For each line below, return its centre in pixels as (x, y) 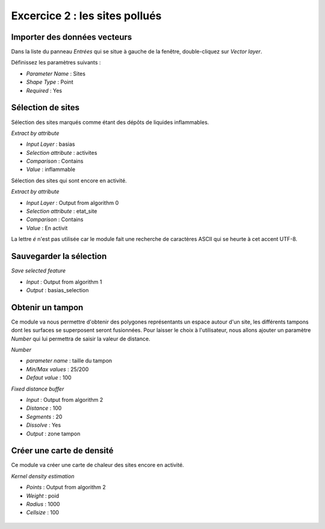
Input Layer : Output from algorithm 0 (73, 202)
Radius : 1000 (43, 504)
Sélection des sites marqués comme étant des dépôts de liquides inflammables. (110, 122)
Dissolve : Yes (44, 425)
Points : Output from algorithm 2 (66, 487)
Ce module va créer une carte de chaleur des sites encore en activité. (97, 465)
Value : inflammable (51, 169)
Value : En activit (47, 228)
